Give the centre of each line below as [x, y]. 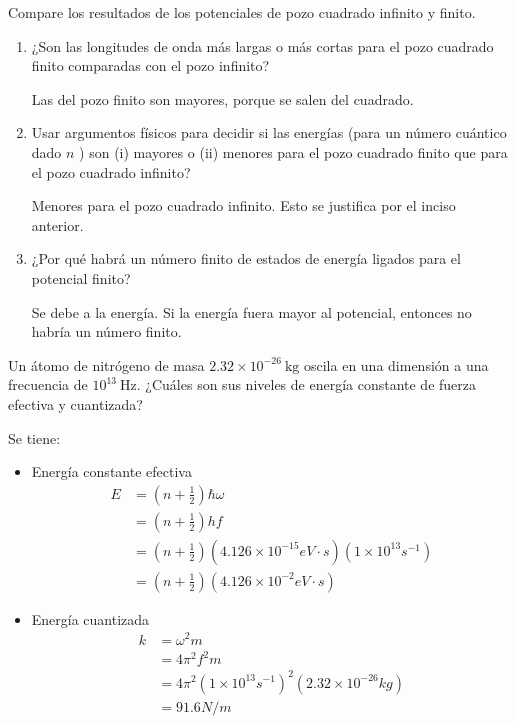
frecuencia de [48, 384]
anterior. [57, 224]
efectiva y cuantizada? [75, 403]
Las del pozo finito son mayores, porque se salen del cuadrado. [222, 98]
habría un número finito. [106, 331]
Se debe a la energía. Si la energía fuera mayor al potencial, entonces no [251, 311]
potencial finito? [81, 277]
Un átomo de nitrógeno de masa [106, 364]
